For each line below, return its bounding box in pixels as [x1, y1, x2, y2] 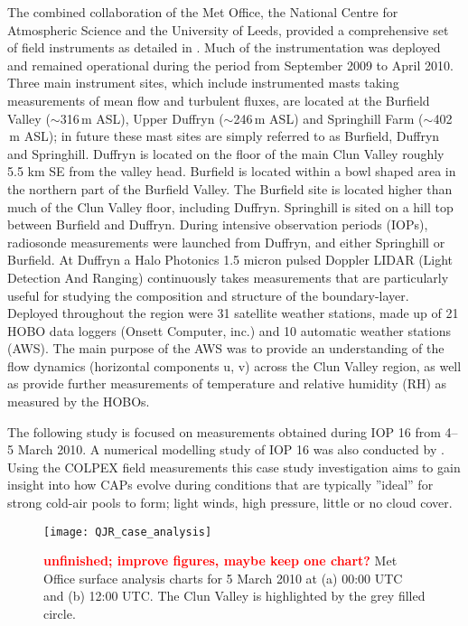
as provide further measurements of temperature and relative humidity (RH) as [7, 374, 447, 393]
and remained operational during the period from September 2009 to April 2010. [7, 55, 454, 74]
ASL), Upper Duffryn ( [96, 108, 224, 127]
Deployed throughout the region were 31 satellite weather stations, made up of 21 [7, 304, 459, 322]
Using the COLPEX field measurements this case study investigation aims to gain [7, 457, 461, 476]
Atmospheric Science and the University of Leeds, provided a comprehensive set [7, 20, 449, 39]
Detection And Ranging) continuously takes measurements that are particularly [7, 267, 449, 286]
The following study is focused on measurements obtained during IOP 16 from [7, 422, 441, 441]
